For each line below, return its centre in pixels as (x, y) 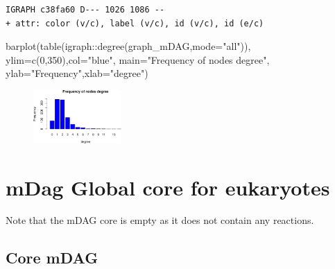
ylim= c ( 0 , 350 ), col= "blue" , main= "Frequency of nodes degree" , (138, 59)
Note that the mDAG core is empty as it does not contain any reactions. (160, 220)
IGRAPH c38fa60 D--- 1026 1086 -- (85, 10)
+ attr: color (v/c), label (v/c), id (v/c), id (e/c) (135, 23)
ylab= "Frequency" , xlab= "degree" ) (77, 73)
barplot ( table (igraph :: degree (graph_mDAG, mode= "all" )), (128, 46)
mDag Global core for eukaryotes (168, 187)
